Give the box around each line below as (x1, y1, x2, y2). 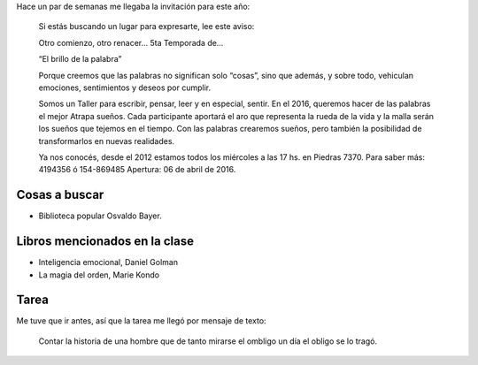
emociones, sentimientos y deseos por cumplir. (38, 82, 212, 93)
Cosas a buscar (16, 187, 104, 202)
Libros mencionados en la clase (16, 234, 195, 249)
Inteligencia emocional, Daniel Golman (38, 257, 179, 268)
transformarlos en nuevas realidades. (38, 135, 175, 146)
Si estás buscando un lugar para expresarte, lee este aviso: (38, 21, 255, 32)
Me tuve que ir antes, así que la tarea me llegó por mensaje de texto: (16, 316, 266, 326)
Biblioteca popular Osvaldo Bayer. (38, 210, 163, 221)
